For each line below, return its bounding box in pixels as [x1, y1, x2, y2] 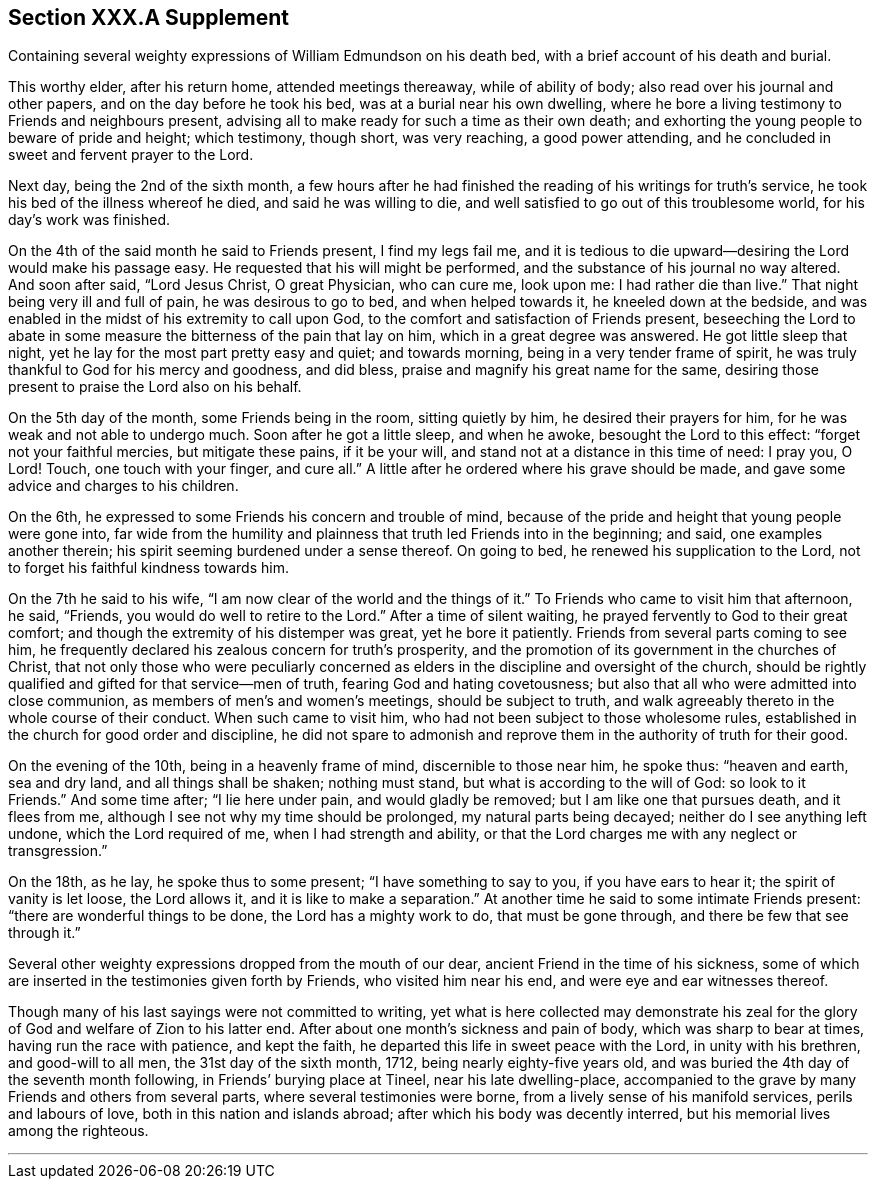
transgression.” [8, 842, 108, 860]
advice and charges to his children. [8, 477, 239, 495]
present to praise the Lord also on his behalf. [8, 378, 302, 396]
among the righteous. [8, 1122, 149, 1140]
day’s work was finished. [8, 211, 171, 229]
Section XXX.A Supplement [8, 5, 290, 30]
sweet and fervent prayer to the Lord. [8, 146, 254, 164]
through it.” [8, 924, 81, 942]
